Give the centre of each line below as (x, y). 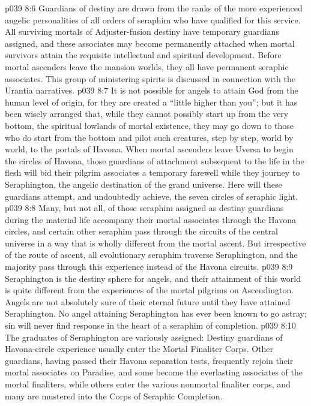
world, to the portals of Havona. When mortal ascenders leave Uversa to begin (149, 149)
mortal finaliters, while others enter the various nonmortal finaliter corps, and (148, 384)
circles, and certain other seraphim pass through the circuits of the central (141, 231)
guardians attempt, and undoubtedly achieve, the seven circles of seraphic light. (152, 196)
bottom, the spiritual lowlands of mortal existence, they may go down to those (149, 125)
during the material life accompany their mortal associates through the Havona (150, 219)
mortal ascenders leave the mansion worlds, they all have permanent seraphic (147, 66)
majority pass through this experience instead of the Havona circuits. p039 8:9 (149, 267)
